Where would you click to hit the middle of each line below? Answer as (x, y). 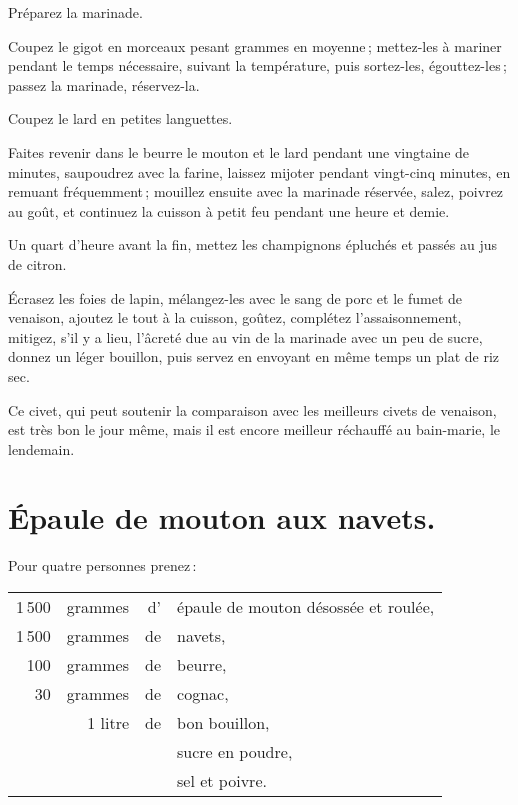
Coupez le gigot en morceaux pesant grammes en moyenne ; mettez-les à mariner (255, 45)
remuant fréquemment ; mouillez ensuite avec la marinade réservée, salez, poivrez (256, 191)
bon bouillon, (223, 722)
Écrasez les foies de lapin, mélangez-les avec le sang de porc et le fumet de (235, 297)
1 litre (108, 722)
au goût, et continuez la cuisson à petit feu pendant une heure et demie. (229, 210)
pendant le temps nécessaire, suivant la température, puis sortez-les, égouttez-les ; (257, 65)
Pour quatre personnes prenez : (102, 565)
